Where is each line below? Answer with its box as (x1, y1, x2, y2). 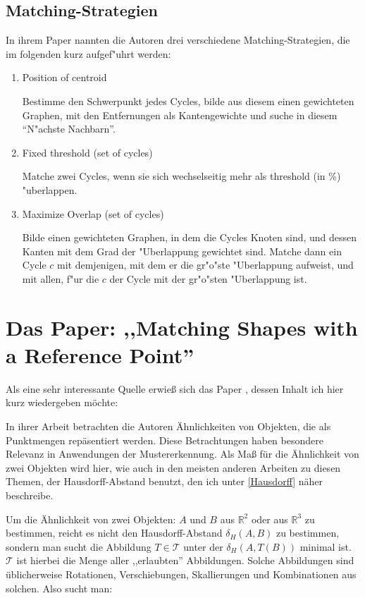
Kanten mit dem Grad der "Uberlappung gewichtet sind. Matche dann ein (22, 243, 342, 258)
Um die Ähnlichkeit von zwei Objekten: (6, 511, 176, 526)
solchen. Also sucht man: (6, 580, 113, 595)
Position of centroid (22, 70, 107, 85)
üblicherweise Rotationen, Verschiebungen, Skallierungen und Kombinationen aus (6, 566, 357, 581)
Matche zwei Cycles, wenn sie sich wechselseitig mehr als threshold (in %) (22, 169, 341, 183)
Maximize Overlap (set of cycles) (22, 206, 164, 221)
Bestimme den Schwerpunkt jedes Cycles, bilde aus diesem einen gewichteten (22, 93, 354, 108)
